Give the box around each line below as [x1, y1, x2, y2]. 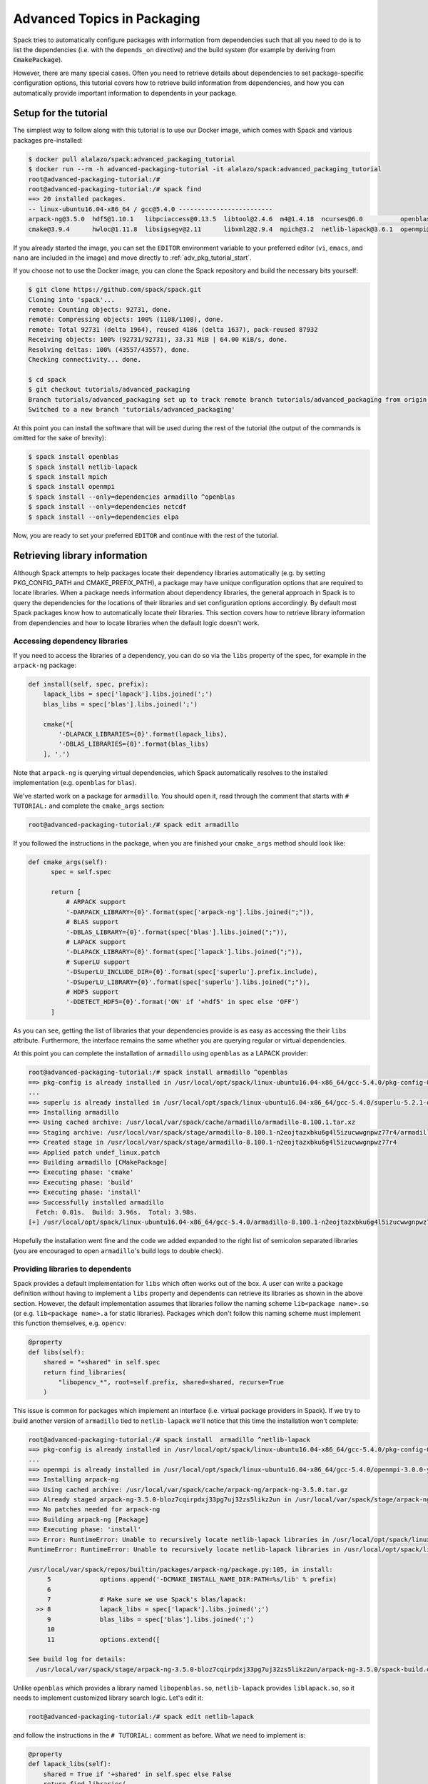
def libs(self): [28, 1348, 86, 1356]
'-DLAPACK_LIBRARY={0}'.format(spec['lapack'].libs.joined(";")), [65, 948, 303, 956]
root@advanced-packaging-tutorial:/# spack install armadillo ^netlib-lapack [28, 1435, 310, 1444]
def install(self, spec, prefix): [28, 680, 149, 689]
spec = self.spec [51, 868, 112, 876]
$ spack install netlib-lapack [28, 462, 138, 471]
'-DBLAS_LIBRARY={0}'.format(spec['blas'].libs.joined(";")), [65, 928, 288, 936]
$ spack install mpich [28, 473, 108, 481]
